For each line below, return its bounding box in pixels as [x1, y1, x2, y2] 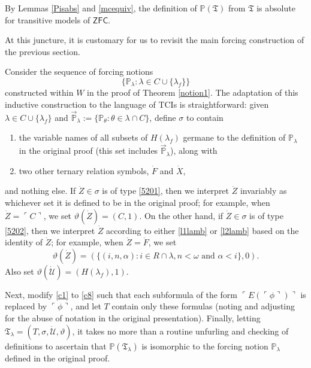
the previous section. [5, 45, 80, 57]
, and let [70, 300, 101, 312]
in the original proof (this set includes [19, 144, 158, 157]
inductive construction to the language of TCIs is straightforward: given [5, 98, 269, 111]
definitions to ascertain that [5, 339, 107, 352]
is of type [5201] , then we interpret [102, 184, 230, 197]
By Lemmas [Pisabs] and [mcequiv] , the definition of [5, 2, 197, 14]
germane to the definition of [183, 131, 286, 144]
